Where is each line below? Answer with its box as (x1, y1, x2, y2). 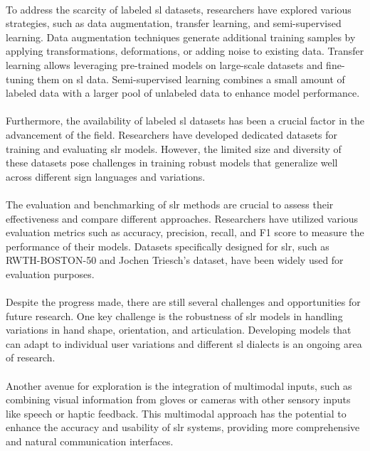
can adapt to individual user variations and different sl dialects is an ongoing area (6, 336, 362, 351)
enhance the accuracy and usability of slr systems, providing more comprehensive (6, 420, 360, 435)
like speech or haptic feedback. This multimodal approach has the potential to (6, 405, 347, 420)
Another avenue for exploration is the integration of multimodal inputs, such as (6, 378, 352, 393)
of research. (6, 350, 55, 365)
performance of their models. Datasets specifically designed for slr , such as (6, 238, 329, 253)
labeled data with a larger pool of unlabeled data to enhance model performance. (6, 85, 360, 100)
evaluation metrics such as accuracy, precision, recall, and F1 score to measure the (6, 225, 364, 240)
